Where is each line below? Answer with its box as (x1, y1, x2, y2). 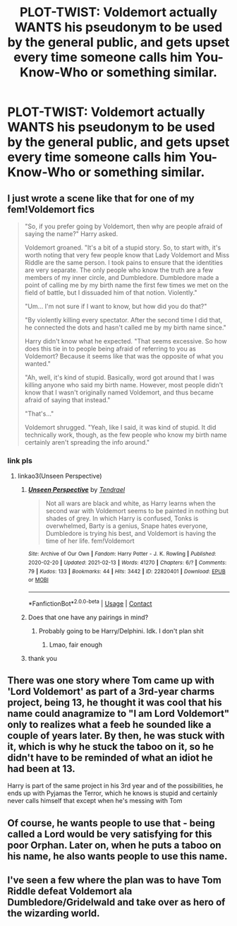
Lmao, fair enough (49, 640, 102, 649)
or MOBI (28, 577, 49, 584)
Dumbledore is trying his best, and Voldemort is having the (45, 529, 217, 538)
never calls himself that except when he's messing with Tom (7, 797, 183, 805)
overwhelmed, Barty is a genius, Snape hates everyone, (45, 522, 208, 530)
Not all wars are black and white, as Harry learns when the (45, 499, 217, 508)
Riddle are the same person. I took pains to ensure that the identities (24, 259, 224, 266)
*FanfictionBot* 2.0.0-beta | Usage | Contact (28, 598, 152, 608)
